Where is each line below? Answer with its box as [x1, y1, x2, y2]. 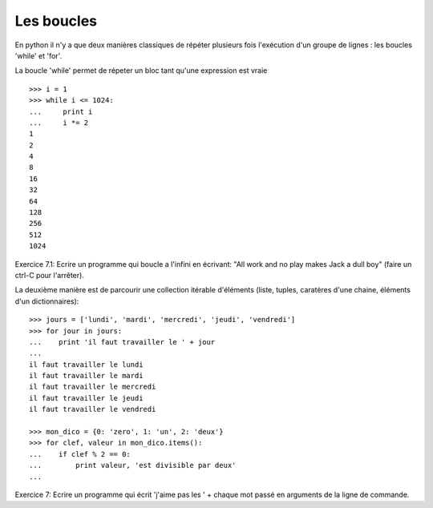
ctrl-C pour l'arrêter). [14, 270, 84, 280]
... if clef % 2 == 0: [29, 450, 132, 458]
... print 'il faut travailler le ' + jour [29, 337, 216, 346]
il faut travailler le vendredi [29, 405, 156, 414]
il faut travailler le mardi [29, 371, 144, 381]
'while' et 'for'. [14, 50, 63, 60]
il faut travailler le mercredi [29, 382, 156, 392]
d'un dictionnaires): [14, 296, 79, 306]
